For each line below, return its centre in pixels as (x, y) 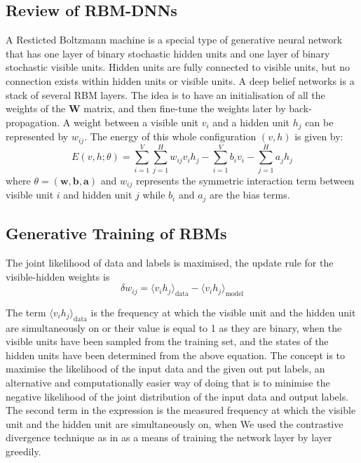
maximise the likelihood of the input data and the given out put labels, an (165, 369)
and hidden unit (98, 195)
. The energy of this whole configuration (170, 136)
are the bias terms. (250, 195)
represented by (37, 136)
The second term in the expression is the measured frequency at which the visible (181, 410)
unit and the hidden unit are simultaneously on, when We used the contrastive (175, 423)
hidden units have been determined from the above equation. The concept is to (176, 355)
